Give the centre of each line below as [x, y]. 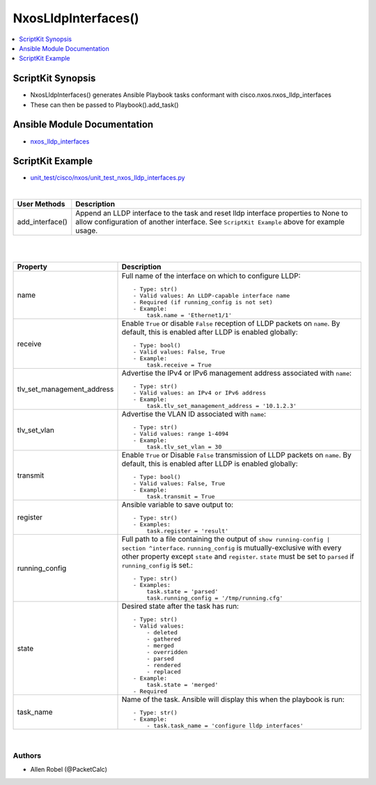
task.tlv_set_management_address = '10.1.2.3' [222, 406]
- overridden [167, 652]
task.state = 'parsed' [182, 592]
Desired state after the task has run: [180, 606]
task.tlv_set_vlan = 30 [184, 447]
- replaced [164, 672]
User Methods [41, 204]
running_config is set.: [157, 565]
